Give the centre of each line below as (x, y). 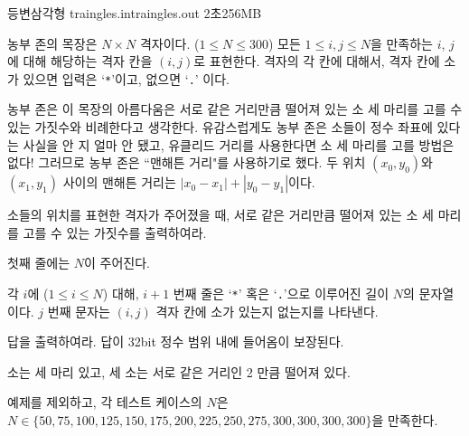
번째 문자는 (79, 311)
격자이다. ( (169, 43)
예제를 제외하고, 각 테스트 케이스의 (105, 402)
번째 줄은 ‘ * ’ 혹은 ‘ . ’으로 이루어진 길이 (281, 293)
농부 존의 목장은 (52, 43)
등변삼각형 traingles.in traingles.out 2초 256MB (135, 13)
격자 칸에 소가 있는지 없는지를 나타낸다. (267, 311)
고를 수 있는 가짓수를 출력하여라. (115, 232)
